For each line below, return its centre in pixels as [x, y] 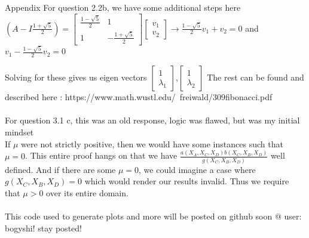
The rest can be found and [256, 77]
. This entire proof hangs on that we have [101, 155]
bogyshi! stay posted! [43, 228]
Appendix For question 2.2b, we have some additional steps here [123, 7]
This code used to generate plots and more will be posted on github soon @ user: [153, 216]
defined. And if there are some [60, 169]
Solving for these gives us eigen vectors [76, 77]
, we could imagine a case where [197, 169]
